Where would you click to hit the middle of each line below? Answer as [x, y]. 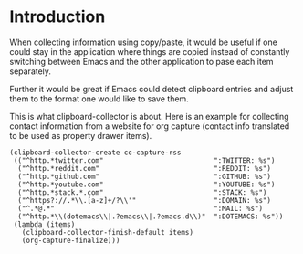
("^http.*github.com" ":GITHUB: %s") [145, 176]
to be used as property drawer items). [81, 135]
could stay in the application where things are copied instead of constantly [150, 51]
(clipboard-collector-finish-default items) [108, 232]
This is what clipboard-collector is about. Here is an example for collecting [149, 116]
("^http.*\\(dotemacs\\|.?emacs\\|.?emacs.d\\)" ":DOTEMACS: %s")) [151, 217]
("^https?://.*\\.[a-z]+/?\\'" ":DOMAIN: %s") [145, 200]
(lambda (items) [44, 224]
